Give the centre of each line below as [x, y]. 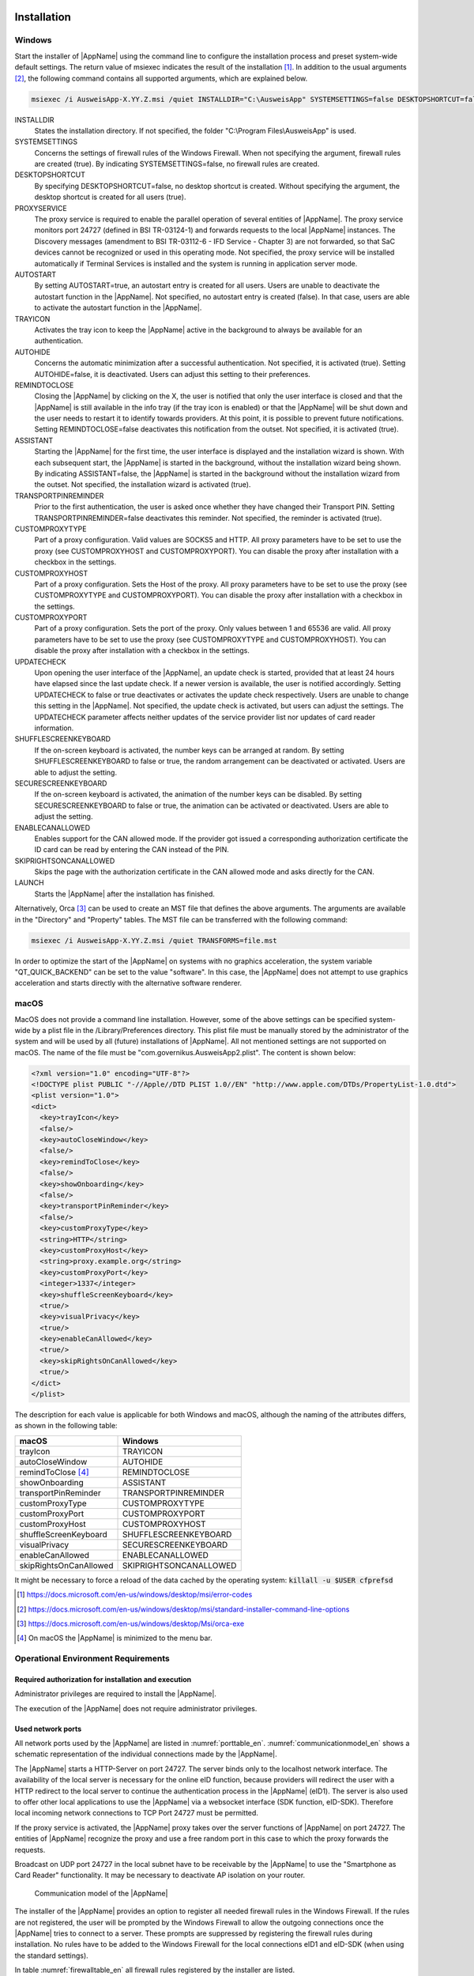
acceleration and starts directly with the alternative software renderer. [128, 983]
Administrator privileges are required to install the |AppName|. [116, 1694]
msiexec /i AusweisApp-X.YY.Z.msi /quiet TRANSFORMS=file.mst [154, 940]
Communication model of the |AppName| [101, 1893]
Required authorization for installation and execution [103, 1679]
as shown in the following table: [66, 1426]
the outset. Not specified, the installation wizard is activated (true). [143, 485]
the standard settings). [51, 1955]
